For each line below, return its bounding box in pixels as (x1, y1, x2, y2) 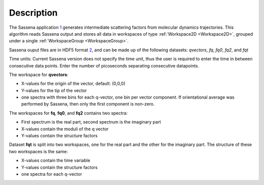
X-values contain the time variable (21, 158, 90, 164)
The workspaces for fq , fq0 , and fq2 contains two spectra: (9, 110, 128, 116)
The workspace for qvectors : (9, 71, 68, 78)
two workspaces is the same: (9, 148, 68, 154)
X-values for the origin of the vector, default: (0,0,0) (21, 81, 126, 86)
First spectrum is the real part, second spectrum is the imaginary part (21, 119, 161, 125)
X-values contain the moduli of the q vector (21, 126, 109, 132)
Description (9, 7, 58, 18)
